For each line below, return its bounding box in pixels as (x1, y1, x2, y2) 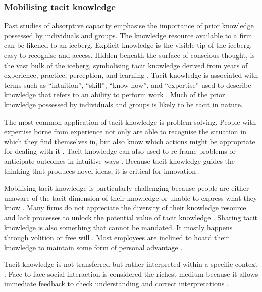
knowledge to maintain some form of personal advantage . (4, 242, 183, 252)
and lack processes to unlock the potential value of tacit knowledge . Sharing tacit (4, 212, 257, 222)
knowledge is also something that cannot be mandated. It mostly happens (4, 222, 233, 232)
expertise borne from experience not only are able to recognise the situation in (4, 126, 246, 137)
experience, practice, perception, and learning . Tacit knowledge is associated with (4, 70, 258, 80)
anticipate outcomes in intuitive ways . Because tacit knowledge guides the (4, 155, 235, 166)
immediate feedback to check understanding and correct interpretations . (4, 278, 229, 289)
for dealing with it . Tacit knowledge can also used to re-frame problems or (4, 146, 236, 156)
